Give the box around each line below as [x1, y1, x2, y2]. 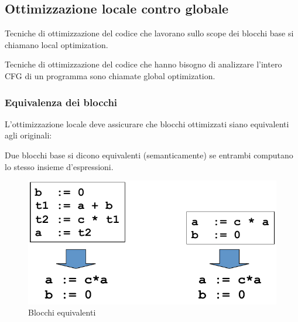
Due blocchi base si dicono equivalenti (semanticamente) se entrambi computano [5, 148, 293, 161]
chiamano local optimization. [5, 38, 108, 50]
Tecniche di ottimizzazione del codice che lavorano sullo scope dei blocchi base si [5, 27, 294, 39]
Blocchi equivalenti [28, 306, 96, 318]
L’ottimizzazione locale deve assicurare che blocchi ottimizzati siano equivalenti [5, 117, 289, 130]
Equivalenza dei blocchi [5, 94, 118, 109]
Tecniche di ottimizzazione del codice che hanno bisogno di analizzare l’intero [5, 58, 282, 70]
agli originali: [5, 129, 52, 141]
